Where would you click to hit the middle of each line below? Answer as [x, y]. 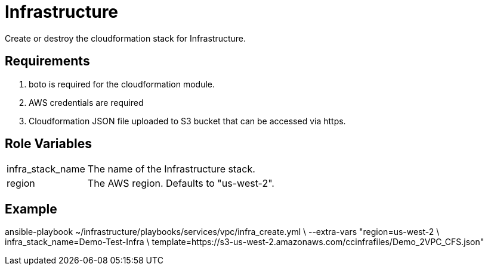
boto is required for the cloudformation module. [122, 84]
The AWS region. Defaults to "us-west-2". [181, 183]
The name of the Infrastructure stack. [171, 169]
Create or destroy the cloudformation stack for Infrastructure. [126, 38]
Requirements [47, 61]
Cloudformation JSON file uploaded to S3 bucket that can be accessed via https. [187, 121]
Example [31, 209]
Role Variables [48, 144]
